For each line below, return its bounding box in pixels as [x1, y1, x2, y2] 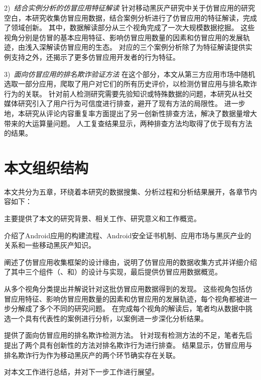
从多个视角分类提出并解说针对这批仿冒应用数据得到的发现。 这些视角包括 [4, 283, 245, 294]
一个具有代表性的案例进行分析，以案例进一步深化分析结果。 [11, 313, 208, 323]
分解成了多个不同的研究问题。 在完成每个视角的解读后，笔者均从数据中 [11, 303, 245, 314]
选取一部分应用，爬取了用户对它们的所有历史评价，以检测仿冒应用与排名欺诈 [4, 78, 257, 89]
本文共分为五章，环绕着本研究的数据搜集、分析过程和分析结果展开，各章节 [4, 186, 250, 197]
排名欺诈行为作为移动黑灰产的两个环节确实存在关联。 [4, 349, 180, 360]
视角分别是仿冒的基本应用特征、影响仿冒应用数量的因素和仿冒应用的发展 [4, 32, 243, 42]
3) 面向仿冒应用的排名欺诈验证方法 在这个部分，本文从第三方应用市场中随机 [4, 68, 255, 79]
